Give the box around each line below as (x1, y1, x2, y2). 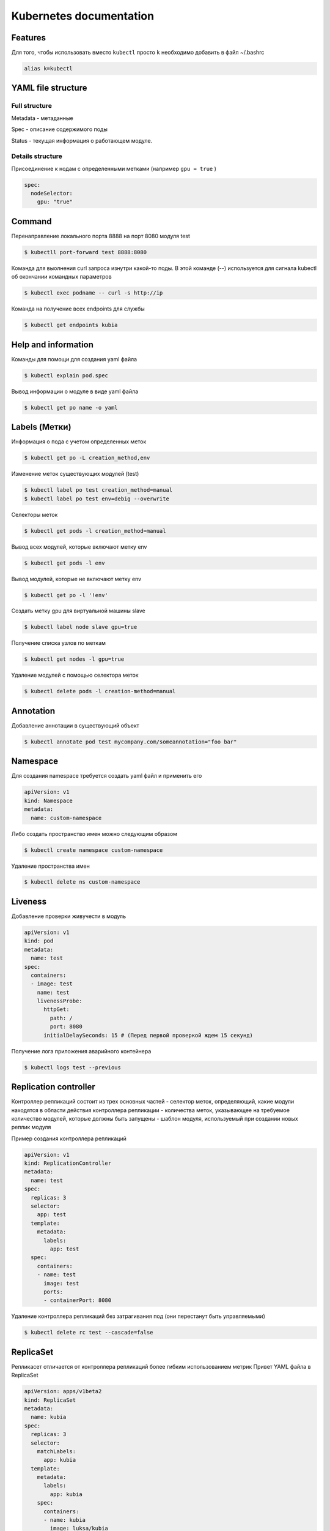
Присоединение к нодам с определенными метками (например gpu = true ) (11, 165, 217, 172)
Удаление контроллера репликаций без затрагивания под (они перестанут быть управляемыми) (11, 1312, 266, 1320)
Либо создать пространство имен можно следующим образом (11, 830, 177, 837)
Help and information (11, 339, 94, 350)
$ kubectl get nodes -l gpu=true (24, 656, 125, 663)
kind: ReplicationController (24, 1160, 112, 1167)
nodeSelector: (31, 190, 73, 197)
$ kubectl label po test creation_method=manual (24, 487, 173, 494)
